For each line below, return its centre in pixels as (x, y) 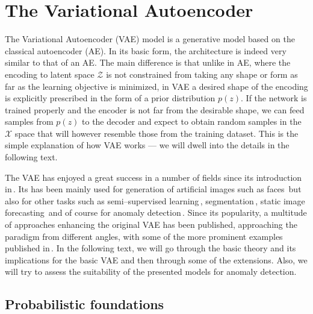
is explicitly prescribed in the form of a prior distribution (110, 98)
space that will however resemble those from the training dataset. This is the (156, 133)
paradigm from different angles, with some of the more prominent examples (144, 236)
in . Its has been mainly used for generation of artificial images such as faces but (153, 189)
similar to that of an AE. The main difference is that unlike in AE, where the (148, 62)
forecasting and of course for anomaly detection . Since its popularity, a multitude (156, 212)
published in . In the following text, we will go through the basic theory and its (150, 248)
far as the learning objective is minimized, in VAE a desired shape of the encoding (156, 86)
